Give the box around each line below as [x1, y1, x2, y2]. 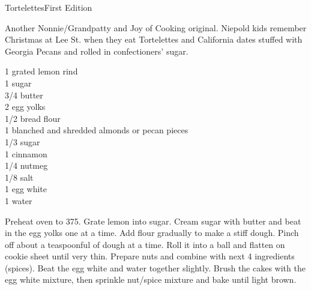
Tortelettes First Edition [5, 1, 92, 13]
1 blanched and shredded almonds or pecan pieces [5, 124, 189, 136]
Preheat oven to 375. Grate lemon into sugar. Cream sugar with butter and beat [5, 214, 301, 227]
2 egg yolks [5, 100, 46, 113]
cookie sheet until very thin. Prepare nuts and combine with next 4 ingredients [5, 250, 295, 262]
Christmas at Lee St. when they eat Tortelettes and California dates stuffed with [5, 33, 303, 46]
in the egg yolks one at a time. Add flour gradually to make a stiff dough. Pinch [5, 226, 299, 239]
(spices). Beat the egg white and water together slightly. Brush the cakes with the [5, 261, 306, 274]
